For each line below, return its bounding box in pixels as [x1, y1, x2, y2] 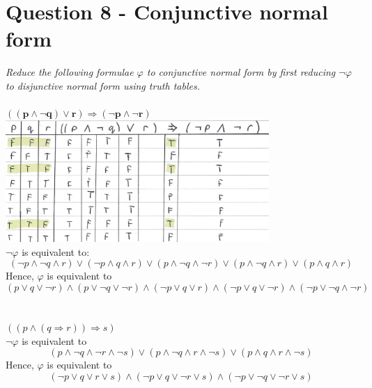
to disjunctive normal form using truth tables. [6, 78, 200, 92]
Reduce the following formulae [6, 65, 134, 79]
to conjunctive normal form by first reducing [146, 65, 336, 79]
